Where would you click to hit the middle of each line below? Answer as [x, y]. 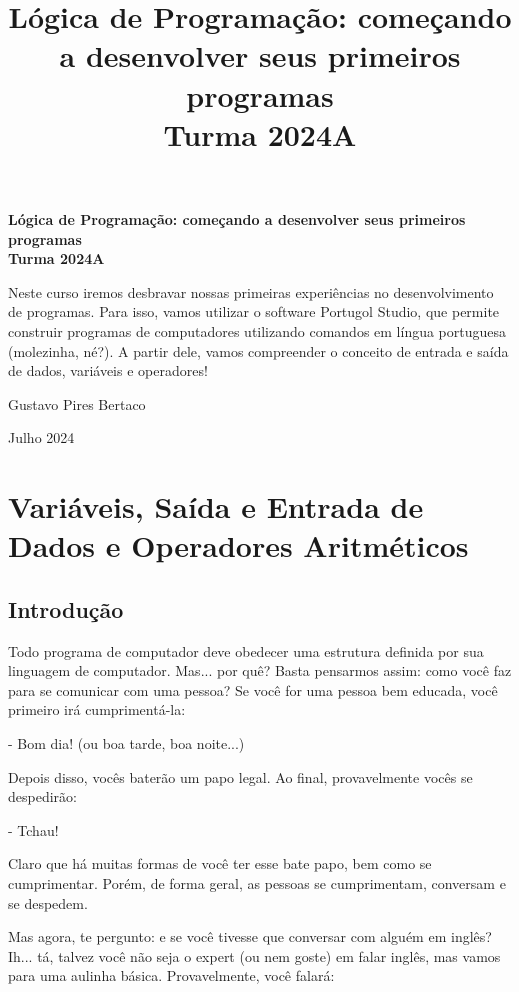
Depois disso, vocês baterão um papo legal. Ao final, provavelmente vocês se [240, 776]
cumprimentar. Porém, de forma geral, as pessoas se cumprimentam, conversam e [257, 882]
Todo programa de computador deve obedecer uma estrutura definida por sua [246, 650]
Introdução [66, 608]
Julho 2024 [41, 437]
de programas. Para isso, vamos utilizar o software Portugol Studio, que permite [254, 311]
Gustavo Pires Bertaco [77, 403]
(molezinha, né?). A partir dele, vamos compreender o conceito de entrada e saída [258, 350]
